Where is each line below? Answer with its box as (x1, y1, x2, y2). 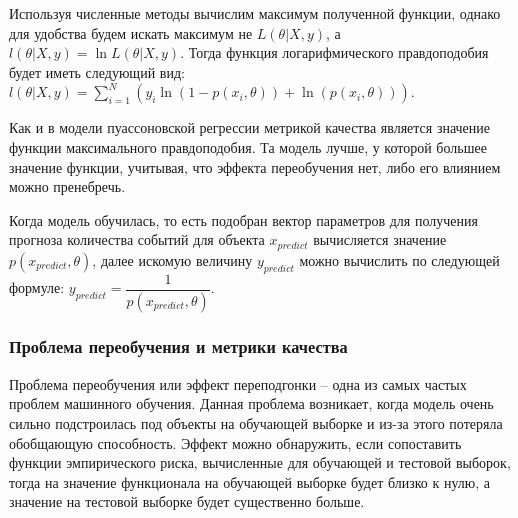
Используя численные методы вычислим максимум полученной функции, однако (9, 3, 501, 23)
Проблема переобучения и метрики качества (9, 334, 348, 359)
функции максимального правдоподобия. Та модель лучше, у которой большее (9, 136, 487, 157)
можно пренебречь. (9, 176, 126, 197)
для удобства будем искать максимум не (9, 22, 253, 43)
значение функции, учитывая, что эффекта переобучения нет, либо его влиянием (9, 156, 501, 177)
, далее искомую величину (92, 249, 253, 270)
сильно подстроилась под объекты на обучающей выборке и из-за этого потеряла (9, 412, 503, 433)
